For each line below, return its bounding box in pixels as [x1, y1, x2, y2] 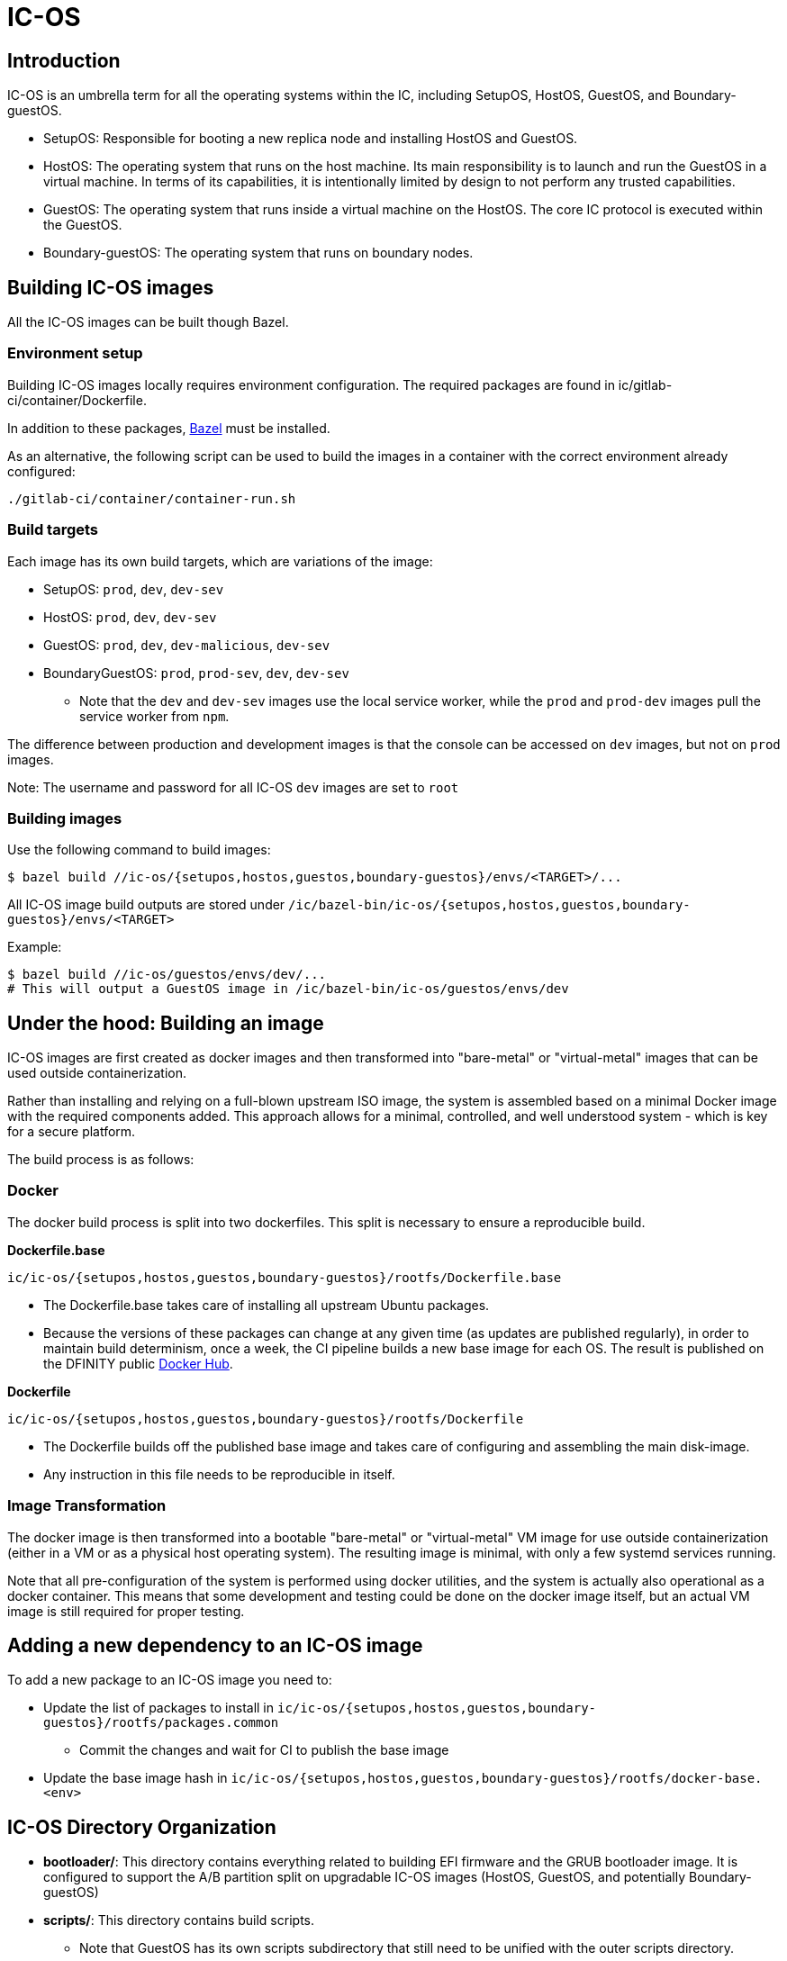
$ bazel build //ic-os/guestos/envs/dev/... [7, 967, 327, 982]
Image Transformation [7, 1496, 167, 1515]
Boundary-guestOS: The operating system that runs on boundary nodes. [43, 245, 474, 261]
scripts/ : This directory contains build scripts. [43, 1912, 314, 1929]
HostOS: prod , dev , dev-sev [43, 609, 217, 625]
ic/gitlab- [618, 376, 673, 393]
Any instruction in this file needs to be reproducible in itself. [43, 1466, 395, 1482]
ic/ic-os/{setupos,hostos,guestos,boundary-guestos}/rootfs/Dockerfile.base [7, 1270, 562, 1285]
